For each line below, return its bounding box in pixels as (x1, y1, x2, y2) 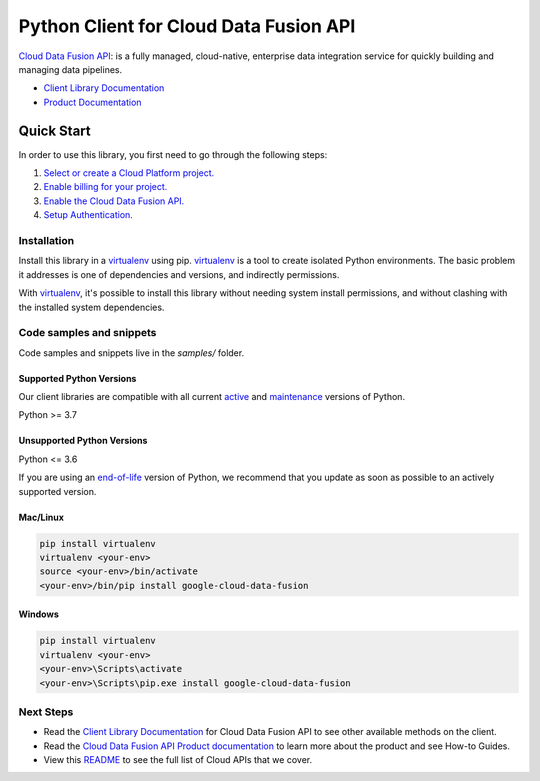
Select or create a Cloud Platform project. (43, 167, 215, 179)
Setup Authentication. (43, 209, 134, 221)
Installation (18, 233, 75, 247)
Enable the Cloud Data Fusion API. (43, 195, 185, 207)
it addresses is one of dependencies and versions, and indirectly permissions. (18, 268, 340, 280)
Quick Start (18, 122, 91, 139)
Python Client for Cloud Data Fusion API (18, 15, 356, 37)
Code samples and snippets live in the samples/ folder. (18, 346, 245, 359)
